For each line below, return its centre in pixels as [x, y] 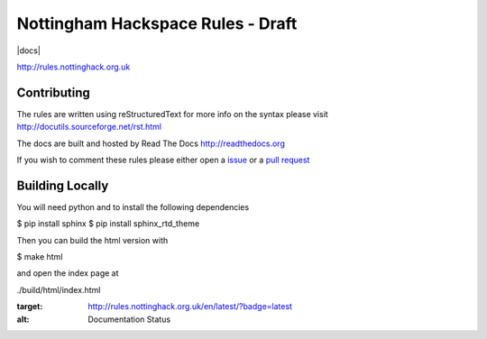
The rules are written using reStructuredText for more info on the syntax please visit [172, 114]
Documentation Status [129, 319]
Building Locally [63, 185]
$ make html [40, 257]
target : [30, 307]
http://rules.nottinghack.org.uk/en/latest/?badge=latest [190, 307]
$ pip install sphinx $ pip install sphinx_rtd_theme [108, 224]
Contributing [53, 92]
